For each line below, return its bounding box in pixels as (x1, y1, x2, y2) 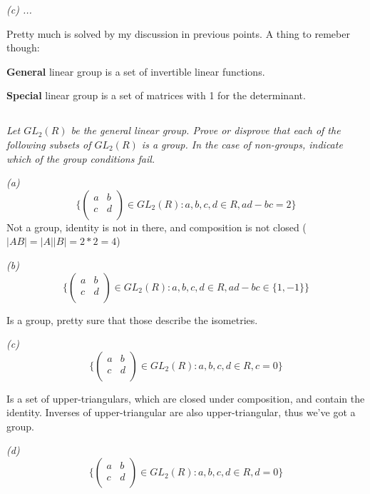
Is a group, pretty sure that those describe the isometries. (6, 312, 258, 327)
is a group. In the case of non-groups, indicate (141, 136, 343, 151)
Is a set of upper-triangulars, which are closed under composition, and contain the (6, 390, 365, 405)
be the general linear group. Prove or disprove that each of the (71, 123, 341, 138)
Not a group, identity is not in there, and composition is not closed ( (6, 219, 307, 234)
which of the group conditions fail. (6, 151, 155, 166)
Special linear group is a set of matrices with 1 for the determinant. (6, 88, 306, 103)
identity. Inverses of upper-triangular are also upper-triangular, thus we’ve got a (6, 405, 356, 420)
